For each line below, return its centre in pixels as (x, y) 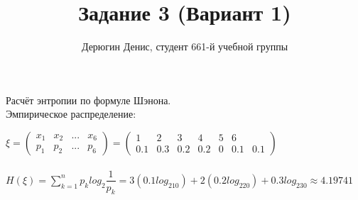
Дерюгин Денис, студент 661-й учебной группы (185, 46)
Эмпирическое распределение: (71, 114)
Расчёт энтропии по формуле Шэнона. (88, 100)
